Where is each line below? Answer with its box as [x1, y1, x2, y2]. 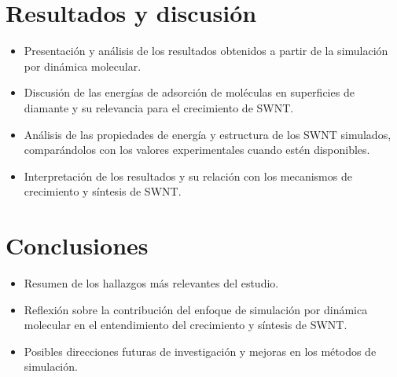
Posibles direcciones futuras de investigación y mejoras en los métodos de [24, 342, 377, 359]
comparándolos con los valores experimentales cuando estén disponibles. [24, 141, 370, 158]
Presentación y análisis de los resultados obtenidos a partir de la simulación [24, 42, 388, 59]
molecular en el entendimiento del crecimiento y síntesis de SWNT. [24, 317, 347, 333]
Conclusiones [6, 229, 149, 262]
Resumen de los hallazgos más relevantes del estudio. [24, 275, 279, 291]
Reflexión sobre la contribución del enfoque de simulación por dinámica [24, 301, 368, 317]
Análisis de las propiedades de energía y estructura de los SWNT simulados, [24, 126, 391, 142]
